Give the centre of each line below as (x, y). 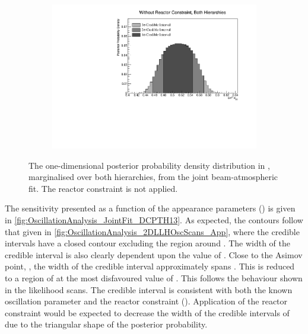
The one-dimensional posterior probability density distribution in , (149, 165)
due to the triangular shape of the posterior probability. (106, 324)
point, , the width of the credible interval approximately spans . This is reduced (150, 266)
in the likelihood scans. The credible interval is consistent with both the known (149, 289)
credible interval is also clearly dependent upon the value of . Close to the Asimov (154, 254)
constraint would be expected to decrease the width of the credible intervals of (147, 312)
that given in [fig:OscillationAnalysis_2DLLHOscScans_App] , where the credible (152, 231)
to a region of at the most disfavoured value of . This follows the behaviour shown (154, 278)
